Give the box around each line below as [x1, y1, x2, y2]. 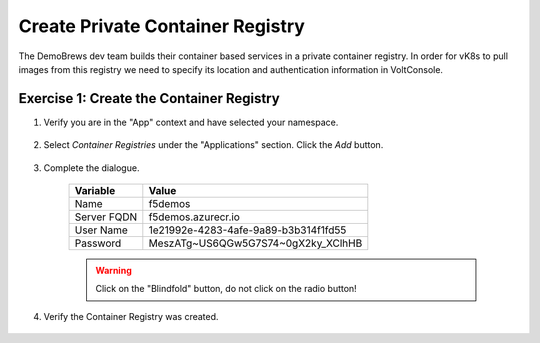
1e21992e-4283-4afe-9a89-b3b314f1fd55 [148, 223, 347, 237]
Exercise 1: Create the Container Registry [18, 90, 280, 107]
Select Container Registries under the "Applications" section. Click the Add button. [43, 139, 384, 151]
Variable [74, 184, 116, 198]
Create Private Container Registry [18, 15, 305, 37]
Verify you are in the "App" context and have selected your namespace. [43, 116, 339, 128]
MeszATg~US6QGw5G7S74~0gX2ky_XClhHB [148, 236, 363, 250]
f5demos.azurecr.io [148, 210, 240, 224]
